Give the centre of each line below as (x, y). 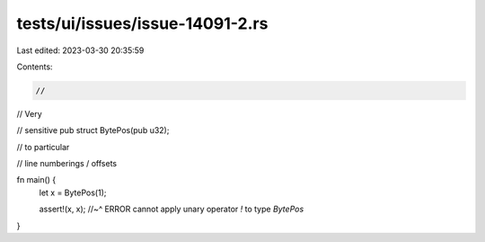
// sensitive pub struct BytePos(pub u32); (93, 130)
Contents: (35, 67)
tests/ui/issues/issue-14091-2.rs (142, 23)
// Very (29, 113)
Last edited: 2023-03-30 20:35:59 (80, 50)
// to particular (43, 147)
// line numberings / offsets (66, 164)
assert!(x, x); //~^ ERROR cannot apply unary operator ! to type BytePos (172, 209)
